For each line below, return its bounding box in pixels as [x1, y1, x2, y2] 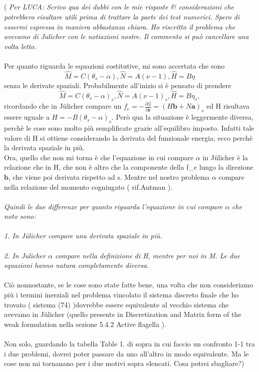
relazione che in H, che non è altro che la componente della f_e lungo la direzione [4, 162, 254, 172]
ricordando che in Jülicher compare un [4, 101, 122, 111]
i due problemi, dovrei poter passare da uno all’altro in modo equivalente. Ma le [4, 348, 249, 358]
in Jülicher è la [202, 152, 248, 162]
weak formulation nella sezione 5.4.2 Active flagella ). [4, 318, 167, 329]
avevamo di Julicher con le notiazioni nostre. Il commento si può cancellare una [4, 31, 249, 42]
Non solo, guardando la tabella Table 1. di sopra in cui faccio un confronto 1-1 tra [4, 338, 255, 349]
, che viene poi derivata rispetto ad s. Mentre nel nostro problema [8, 171, 210, 182]
